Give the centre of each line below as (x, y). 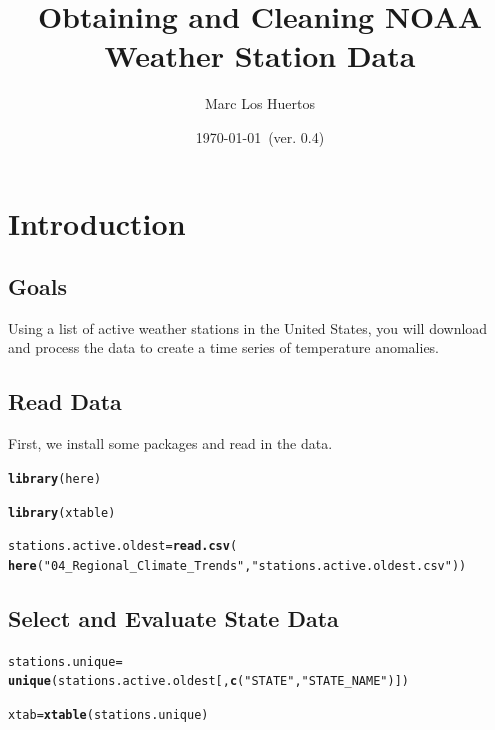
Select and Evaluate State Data (173, 617)
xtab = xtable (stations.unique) (108, 715)
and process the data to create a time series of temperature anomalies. (224, 347)
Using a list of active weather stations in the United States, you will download (248, 327)
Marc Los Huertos (260, 103)
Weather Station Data (260, 55)
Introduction (97, 222)
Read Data (65, 401)
